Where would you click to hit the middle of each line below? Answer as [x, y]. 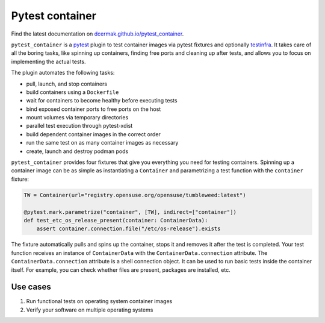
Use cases [31, 287]
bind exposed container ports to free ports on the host [94, 109]
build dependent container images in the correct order [93, 134]
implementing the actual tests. [48, 61]
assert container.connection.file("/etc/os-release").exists [128, 229]
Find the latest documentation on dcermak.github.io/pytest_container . [97, 34]
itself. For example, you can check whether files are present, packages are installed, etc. [121, 270]
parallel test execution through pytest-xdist [79, 126]
